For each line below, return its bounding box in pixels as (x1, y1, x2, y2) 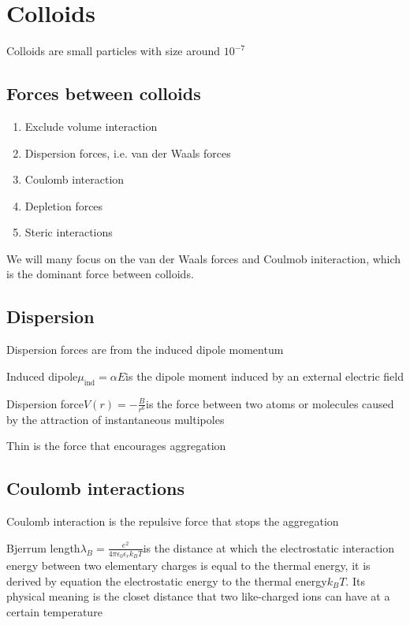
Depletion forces (24, 197, 103, 214)
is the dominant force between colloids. (6, 266, 194, 282)
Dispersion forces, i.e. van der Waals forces (24, 144, 231, 161)
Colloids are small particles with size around (6, 43, 221, 59)
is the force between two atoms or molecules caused (146, 395, 394, 411)
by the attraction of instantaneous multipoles (6, 411, 225, 427)
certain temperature (6, 603, 102, 619)
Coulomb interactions (6, 476, 185, 500)
